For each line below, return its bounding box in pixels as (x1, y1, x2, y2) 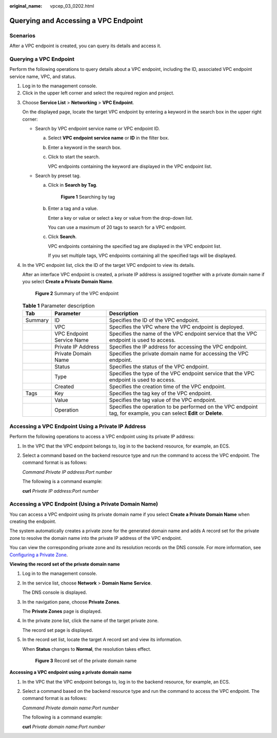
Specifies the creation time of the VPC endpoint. (109, 383, 226, 390)
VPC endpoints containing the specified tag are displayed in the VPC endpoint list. (48, 243, 222, 249)
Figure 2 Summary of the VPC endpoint (35, 290, 119, 296)
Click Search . (48, 234, 77, 240)
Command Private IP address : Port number (22, 469, 112, 475)
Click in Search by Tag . (48, 182, 97, 188)
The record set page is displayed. (22, 627, 93, 633)
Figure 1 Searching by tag (61, 193, 115, 200)
